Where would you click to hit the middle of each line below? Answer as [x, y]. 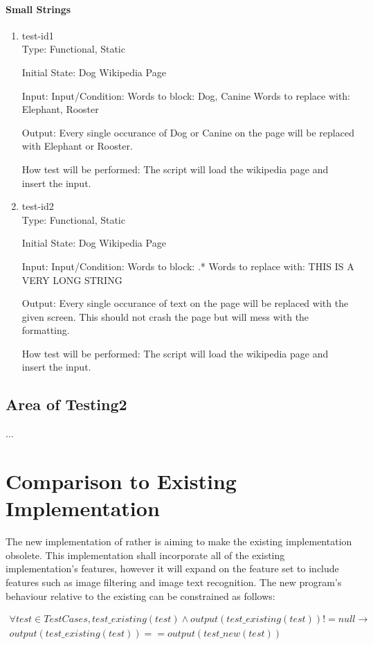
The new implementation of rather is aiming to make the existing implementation [179, 541]
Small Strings [38, 9]
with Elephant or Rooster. [77, 146]
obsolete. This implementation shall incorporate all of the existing [145, 555]
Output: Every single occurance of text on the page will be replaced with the [185, 303]
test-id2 [38, 206]
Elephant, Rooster [60, 109]
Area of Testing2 [66, 404]
